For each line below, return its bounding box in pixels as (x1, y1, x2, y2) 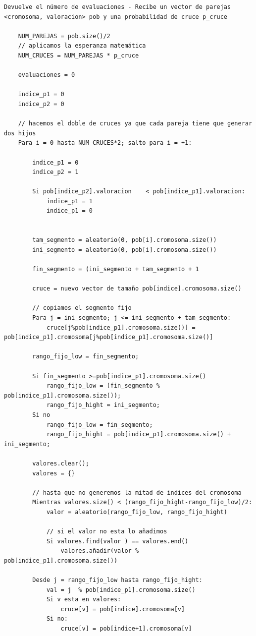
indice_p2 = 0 (18, 100, 64, 108)
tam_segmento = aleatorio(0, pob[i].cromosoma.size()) (32, 236, 217, 244)
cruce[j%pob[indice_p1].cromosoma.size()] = (46, 324, 196, 331)
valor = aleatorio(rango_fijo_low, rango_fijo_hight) (46, 508, 228, 516)
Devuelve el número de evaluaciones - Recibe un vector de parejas (4, 3, 231, 10)
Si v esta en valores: (46, 596, 121, 603)
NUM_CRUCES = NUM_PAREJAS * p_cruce (18, 52, 139, 59)
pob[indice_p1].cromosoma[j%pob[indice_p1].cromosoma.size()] (4, 334, 213, 341)
